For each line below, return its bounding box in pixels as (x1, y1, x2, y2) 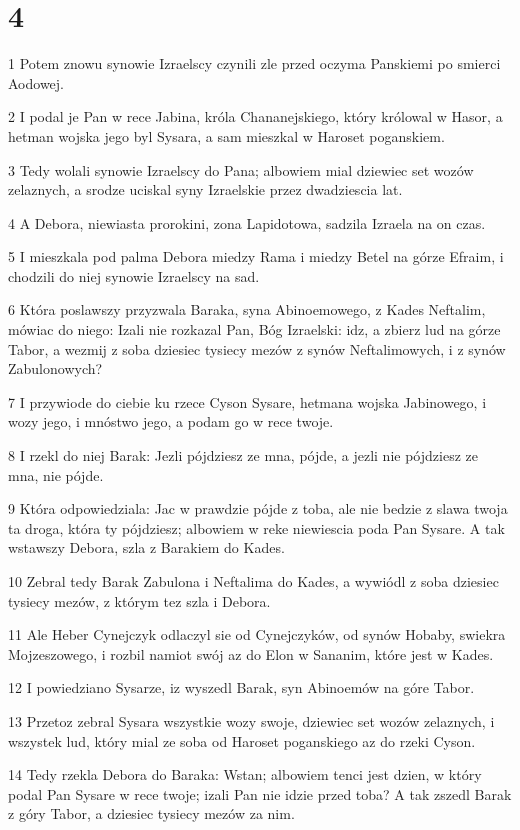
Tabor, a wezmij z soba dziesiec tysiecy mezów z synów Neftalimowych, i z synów (8, 338, 506, 359)
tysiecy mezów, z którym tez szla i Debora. (8, 590, 271, 611)
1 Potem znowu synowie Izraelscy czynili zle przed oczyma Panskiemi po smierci (8, 53, 501, 74)
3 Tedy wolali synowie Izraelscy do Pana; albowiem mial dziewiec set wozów (8, 159, 474, 180)
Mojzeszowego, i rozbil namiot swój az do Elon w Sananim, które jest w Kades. (8, 643, 494, 664)
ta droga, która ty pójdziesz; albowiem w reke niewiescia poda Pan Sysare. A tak (8, 517, 505, 538)
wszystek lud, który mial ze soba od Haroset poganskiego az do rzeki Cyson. (8, 730, 476, 751)
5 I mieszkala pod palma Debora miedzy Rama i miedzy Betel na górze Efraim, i (8, 246, 504, 267)
